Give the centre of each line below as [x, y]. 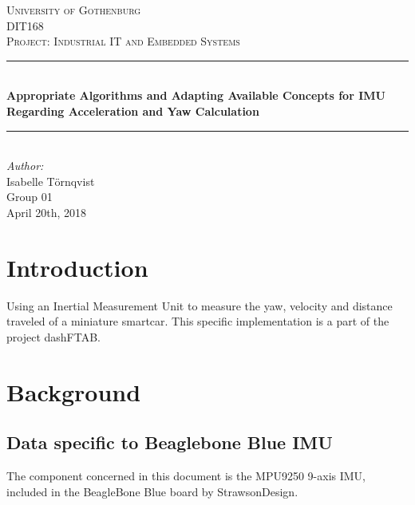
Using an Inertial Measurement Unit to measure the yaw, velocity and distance [200, 305]
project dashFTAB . [53, 336]
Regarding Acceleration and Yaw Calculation [133, 110]
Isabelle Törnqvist [51, 181]
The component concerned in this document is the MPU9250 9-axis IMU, [186, 476]
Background [74, 391]
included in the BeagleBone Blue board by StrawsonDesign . [152, 491]
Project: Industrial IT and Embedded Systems [123, 41]
